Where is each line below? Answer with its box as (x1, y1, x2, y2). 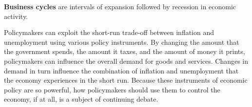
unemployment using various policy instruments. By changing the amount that (4, 36, 239, 47)
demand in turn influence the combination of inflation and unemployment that (4, 65, 239, 75)
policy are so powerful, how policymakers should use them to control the (4, 84, 220, 94)
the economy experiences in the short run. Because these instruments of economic (4, 75, 248, 85)
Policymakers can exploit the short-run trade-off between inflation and (4, 27, 214, 37)
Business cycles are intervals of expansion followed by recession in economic (4, 1, 236, 11)
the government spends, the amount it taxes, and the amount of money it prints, (4, 46, 245, 56)
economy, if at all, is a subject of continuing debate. (4, 94, 158, 104)
